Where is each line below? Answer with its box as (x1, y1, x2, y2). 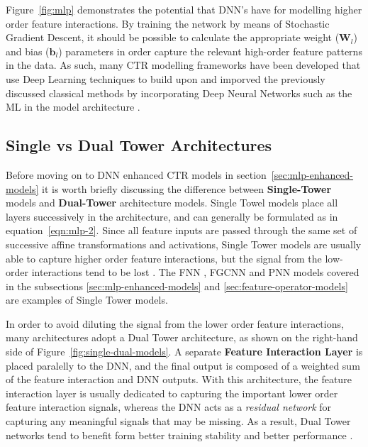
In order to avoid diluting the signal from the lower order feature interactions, (6, 316, 344, 331)
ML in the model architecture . (6, 99, 140, 114)
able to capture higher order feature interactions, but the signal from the (6, 250, 322, 265)
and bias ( (6, 43, 50, 58)
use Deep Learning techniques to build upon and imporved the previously (6, 71, 325, 86)
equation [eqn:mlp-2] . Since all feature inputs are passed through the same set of (6, 223, 357, 238)
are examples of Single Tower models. (6, 292, 168, 307)
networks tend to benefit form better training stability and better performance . (6, 427, 353, 442)
